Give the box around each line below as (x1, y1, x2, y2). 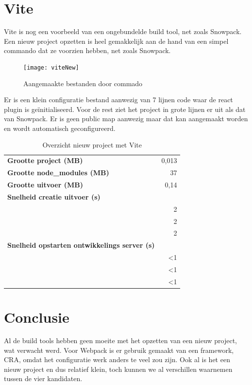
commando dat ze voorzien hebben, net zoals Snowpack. (4, 45, 171, 55)
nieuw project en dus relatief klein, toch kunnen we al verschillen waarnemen (4, 364, 233, 374)
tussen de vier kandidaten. (4, 373, 83, 384)
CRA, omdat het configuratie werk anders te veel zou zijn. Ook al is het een (4, 354, 230, 365)
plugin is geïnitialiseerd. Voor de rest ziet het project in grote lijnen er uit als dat (4, 104, 246, 114)
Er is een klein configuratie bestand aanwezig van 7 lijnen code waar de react (4, 94, 233, 105)
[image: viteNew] (23, 64, 79, 71)
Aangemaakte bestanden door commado (23, 78, 143, 88)
